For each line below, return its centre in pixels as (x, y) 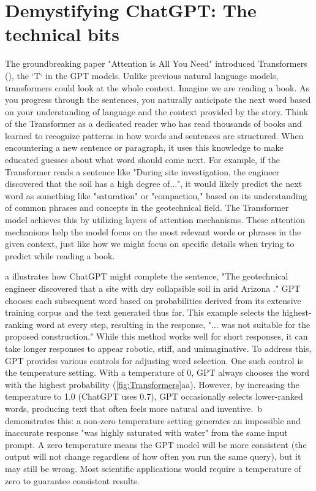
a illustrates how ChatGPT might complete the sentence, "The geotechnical (147, 276)
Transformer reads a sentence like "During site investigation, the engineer (142, 171)
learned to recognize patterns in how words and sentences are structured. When (154, 135)
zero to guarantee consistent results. (72, 480)
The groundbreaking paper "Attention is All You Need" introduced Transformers (156, 63)
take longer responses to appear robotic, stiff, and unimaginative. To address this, (158, 348)
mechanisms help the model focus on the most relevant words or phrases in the (153, 231)
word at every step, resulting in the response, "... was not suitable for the (173, 324)
